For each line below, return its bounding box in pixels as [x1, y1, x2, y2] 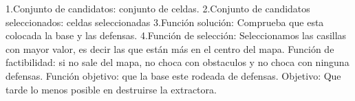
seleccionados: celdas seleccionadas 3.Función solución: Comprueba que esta [6, 14, 324, 29]
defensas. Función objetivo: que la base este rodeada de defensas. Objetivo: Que [6, 68, 341, 82]
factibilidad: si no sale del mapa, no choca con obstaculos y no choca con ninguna [6, 55, 349, 69]
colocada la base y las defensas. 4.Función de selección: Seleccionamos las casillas [6, 28, 347, 43]
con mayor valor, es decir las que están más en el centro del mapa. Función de [6, 41, 334, 56]
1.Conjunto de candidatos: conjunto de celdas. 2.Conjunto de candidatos [6, 1, 310, 15]
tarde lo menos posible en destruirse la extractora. [6, 82, 217, 96]
